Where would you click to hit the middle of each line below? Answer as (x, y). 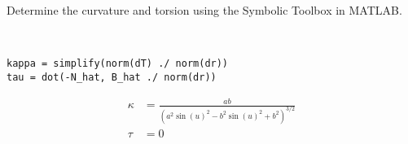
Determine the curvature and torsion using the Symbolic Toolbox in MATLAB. (204, 10)
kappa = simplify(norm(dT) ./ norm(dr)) (118, 64)
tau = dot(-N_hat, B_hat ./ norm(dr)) (112, 77)
